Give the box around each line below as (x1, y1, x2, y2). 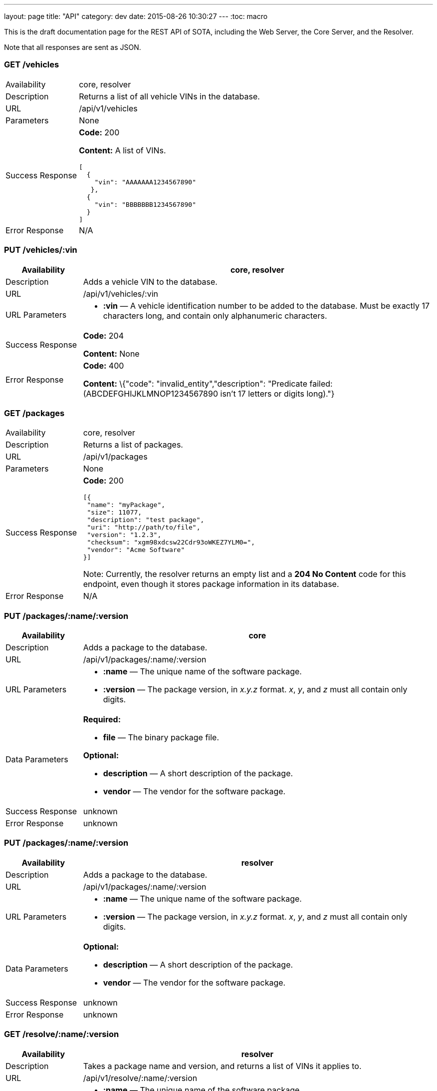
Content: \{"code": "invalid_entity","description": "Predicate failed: (83, 378, 333, 389)
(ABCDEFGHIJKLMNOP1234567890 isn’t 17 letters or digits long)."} (83, 388, 335, 399)
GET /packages (4, 408, 65, 418)
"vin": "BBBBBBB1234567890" (94, 200, 196, 208)
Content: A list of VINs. (79, 145, 166, 155)
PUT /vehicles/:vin (4, 245, 77, 255)
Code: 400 (83, 360, 124, 371)
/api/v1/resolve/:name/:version (83, 1073, 198, 1083)
